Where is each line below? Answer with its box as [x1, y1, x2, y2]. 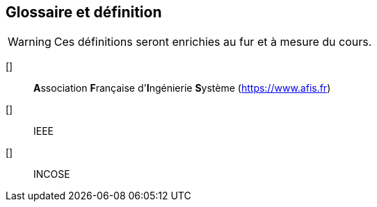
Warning [8, 35, 51, 49]
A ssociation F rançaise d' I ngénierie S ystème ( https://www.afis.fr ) [33, 82, 331, 94]
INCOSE [33, 168, 70, 181]
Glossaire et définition [6, 3, 162, 21]
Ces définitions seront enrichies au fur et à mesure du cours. [54, 35, 372, 49]
